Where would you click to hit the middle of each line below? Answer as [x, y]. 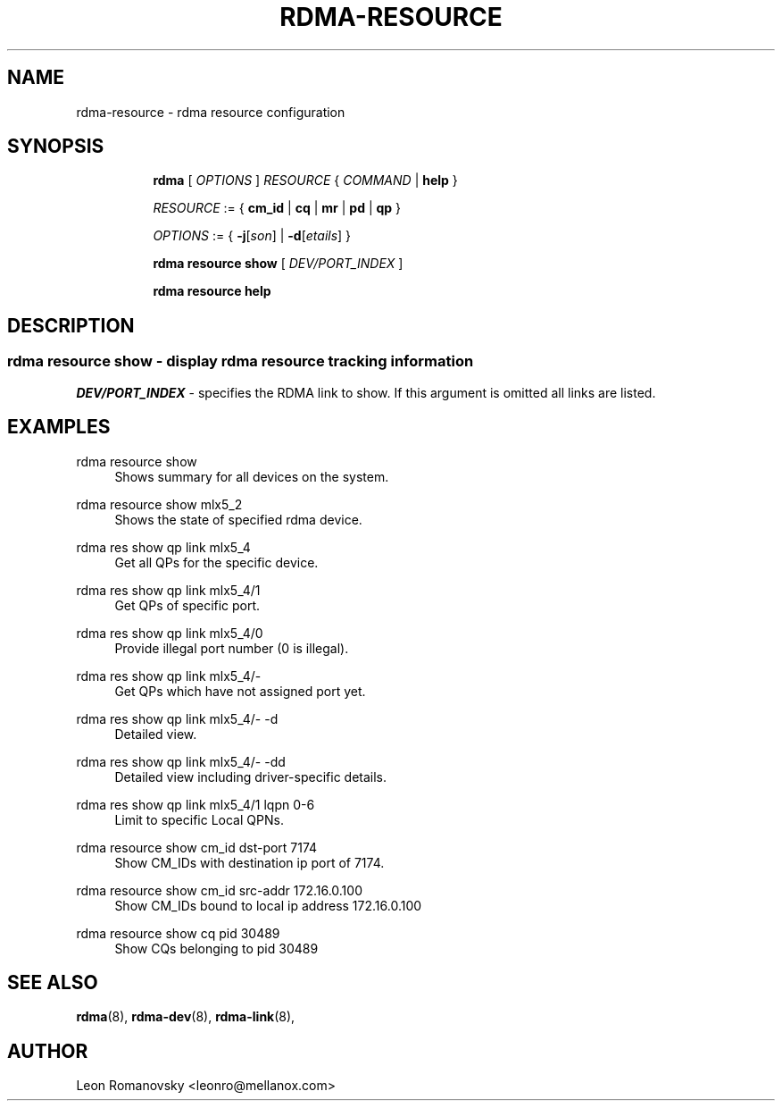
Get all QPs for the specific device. [216, 562]
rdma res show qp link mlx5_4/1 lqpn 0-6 [195, 804]
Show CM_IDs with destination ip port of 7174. [250, 862]
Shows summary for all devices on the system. [252, 476]
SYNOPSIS [56, 147]
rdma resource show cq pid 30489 [178, 933]
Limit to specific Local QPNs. [199, 819]
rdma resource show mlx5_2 [159, 504]
